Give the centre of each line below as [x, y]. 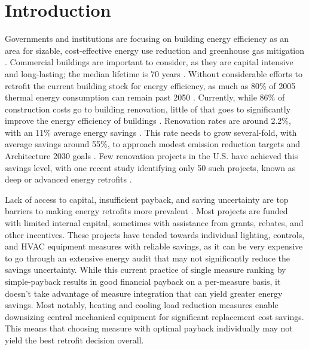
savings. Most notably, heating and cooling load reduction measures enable [142, 305]
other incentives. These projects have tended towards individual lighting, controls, [155, 234]
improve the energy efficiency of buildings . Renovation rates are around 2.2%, [148, 121]
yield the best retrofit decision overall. [74, 340]
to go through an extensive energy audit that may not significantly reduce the [148, 258]
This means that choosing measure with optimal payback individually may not [149, 328]
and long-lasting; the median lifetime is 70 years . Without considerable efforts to [154, 73]
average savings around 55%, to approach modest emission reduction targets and [153, 144]
